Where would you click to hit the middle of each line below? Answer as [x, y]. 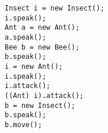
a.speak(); [26, 37]
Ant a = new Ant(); [42, 28]
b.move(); [24, 125]
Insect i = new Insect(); [55, 8]
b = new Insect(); [40, 105]
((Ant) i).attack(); [44, 95]
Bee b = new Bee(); [42, 47]
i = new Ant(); [34, 66]
